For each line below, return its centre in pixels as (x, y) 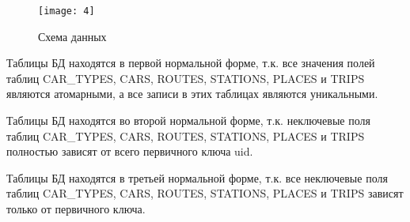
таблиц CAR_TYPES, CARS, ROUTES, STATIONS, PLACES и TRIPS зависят (205, 193)
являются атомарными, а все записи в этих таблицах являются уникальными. (192, 94)
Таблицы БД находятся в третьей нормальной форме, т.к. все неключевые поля (197, 177)
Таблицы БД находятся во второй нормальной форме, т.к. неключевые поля (188, 120)
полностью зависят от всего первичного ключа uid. (130, 151)
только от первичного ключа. (76, 209)
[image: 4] (66, 11)
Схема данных (72, 36)
